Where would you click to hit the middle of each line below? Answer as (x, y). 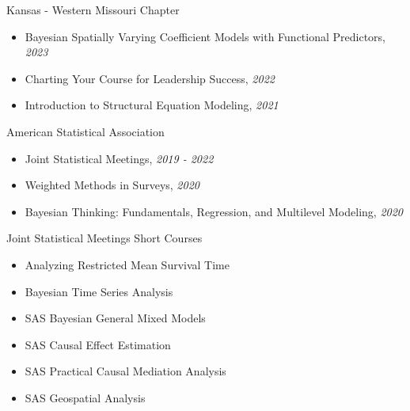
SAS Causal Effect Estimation (98, 344)
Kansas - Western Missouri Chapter (93, 10)
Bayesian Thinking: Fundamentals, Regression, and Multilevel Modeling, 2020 (214, 211)
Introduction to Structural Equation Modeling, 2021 (152, 105)
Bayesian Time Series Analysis (99, 291)
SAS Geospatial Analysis (85, 397)
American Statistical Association (85, 131)
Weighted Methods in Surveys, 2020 (112, 185)
